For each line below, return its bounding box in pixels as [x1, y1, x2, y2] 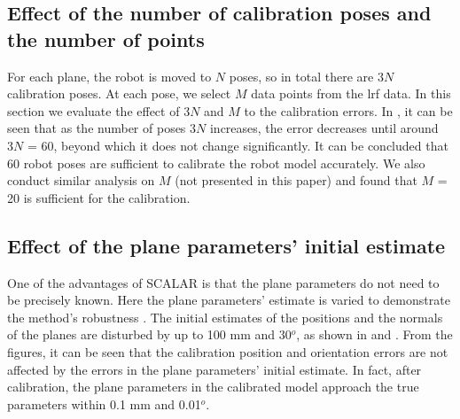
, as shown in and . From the [296, 325, 453, 344]
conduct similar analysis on [7, 171, 155, 190]
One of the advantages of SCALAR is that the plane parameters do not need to [7, 273, 440, 291]
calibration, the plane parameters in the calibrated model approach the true [7, 377, 419, 396]
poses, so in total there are [229, 66, 374, 85]
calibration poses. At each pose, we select [7, 84, 231, 103]
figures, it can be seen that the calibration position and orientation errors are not [7, 342, 448, 361]
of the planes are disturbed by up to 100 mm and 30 [7, 325, 292, 344]
